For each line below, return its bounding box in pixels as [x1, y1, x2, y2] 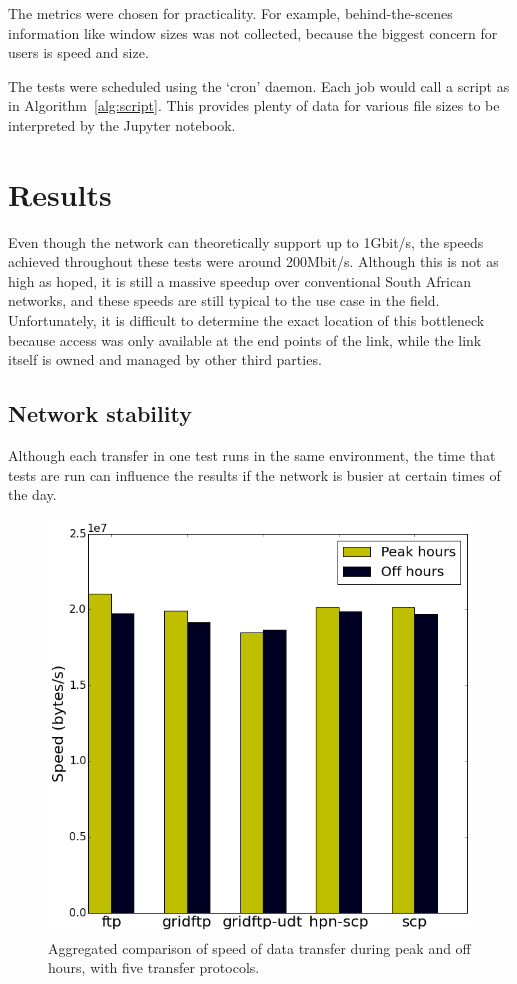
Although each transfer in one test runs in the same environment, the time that [8, 445, 496, 466]
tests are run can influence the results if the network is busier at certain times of [8, 464, 501, 485]
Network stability [8, 398, 192, 429]
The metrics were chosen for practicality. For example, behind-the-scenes [8, 3, 453, 23]
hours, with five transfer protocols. [48, 957, 260, 978]
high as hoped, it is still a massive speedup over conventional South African [8, 270, 471, 291]
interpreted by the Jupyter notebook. [8, 114, 236, 135]
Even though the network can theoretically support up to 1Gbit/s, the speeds [8, 231, 484, 252]
